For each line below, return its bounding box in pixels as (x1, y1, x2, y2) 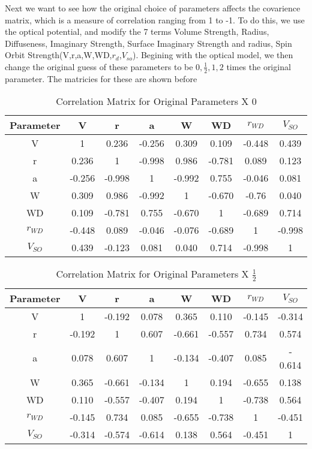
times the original (226, 60, 291, 73)
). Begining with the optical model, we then (132, 49, 293, 61)
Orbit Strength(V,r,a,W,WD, (5, 49, 112, 61)
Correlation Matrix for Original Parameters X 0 (56, 94, 257, 109)
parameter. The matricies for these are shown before (5, 72, 197, 85)
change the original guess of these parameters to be (5, 60, 193, 73)
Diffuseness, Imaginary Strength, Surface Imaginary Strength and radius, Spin (5, 37, 292, 49)
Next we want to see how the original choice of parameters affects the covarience (5, 2, 301, 14)
